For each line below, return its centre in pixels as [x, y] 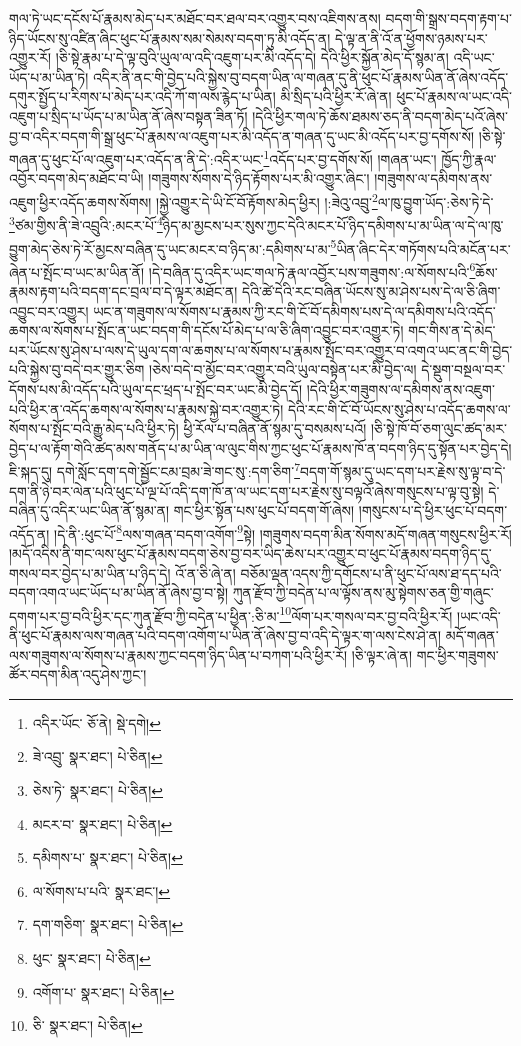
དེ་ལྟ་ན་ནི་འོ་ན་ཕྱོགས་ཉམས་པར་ [411, 37]
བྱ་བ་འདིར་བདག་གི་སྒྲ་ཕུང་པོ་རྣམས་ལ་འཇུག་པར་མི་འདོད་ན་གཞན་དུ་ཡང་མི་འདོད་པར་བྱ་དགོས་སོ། [242, 135]
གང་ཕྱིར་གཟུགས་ [457, 654]
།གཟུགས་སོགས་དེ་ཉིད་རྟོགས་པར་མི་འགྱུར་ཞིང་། [259, 178]
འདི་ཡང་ [474, 57]
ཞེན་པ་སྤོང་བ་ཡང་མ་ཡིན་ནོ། [77, 271]
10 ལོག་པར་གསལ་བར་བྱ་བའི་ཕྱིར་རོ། [366, 614]
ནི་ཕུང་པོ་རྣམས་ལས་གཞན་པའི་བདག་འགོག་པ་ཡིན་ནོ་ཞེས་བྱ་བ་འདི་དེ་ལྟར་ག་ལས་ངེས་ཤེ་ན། [225, 635]
